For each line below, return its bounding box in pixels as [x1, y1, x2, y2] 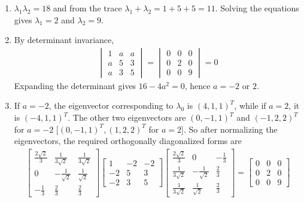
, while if [234, 99, 266, 112]
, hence [184, 79, 211, 91]
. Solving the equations [215, 2, 299, 14]
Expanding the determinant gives [14, 79, 136, 91]
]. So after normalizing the [181, 123, 278, 135]
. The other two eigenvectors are [68, 111, 186, 123]
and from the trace [53, 2, 122, 14]
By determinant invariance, [14, 33, 114, 46]
